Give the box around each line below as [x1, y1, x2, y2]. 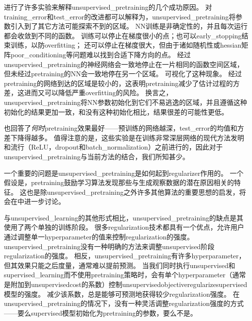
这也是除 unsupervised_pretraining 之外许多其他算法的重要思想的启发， [19, 186, 239, 197]
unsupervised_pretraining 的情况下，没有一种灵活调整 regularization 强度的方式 [4, 298, 244, 308]
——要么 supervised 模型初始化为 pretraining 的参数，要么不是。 [4, 307, 197, 318]
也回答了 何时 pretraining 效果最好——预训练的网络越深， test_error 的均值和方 [4, 123, 244, 133]
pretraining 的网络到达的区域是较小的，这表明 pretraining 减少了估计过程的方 [4, 78, 240, 88]
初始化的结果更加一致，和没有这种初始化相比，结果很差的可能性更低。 [4, 106, 228, 117]
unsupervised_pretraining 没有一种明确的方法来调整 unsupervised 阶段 [4, 241, 215, 251]
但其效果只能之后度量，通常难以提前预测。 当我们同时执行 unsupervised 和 [4, 260, 235, 270]
